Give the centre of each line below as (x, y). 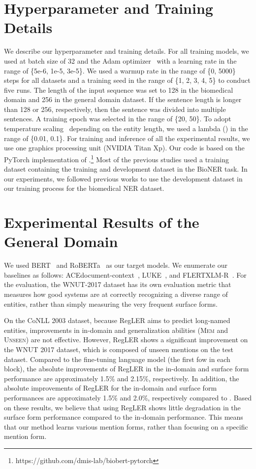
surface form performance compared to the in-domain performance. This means (124, 417)
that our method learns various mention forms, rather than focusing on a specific (126, 426)
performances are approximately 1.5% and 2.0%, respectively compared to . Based (128, 397)
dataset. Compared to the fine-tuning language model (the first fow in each (117, 359)
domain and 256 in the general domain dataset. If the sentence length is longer (123, 99)
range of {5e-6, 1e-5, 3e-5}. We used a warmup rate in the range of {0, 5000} (120, 70)
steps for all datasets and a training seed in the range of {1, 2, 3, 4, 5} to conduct (127, 80)
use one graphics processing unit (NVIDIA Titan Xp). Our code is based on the (124, 148)
